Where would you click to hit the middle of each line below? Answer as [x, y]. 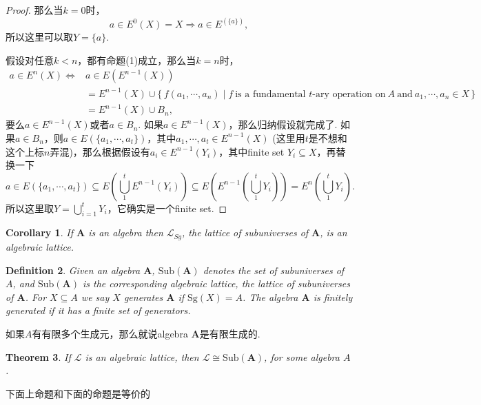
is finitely [333, 297]
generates [143, 297]
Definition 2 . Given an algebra [73, 270]
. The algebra [270, 297]
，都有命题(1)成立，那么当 [137, 60]
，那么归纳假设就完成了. [283, 124]
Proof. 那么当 [34, 10]
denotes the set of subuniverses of [274, 270]
